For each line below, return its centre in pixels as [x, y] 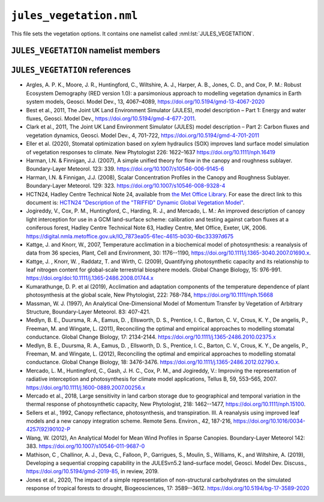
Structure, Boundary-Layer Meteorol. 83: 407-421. [88, 312]
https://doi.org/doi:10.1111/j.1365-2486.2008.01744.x [90, 278]
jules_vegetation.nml [74, 16]
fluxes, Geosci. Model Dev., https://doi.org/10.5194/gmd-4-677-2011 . [111, 119]
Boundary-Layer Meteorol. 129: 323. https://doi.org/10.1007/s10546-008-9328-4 [126, 186]
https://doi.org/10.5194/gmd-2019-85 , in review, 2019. [92, 471]
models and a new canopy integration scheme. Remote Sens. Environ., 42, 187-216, [129, 421]
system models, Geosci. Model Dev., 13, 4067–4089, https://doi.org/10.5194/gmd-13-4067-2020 [145, 101]
